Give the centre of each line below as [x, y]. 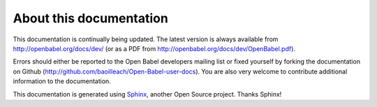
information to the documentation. [62, 81]
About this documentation [91, 18]
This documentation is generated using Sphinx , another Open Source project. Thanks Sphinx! [147, 94]
